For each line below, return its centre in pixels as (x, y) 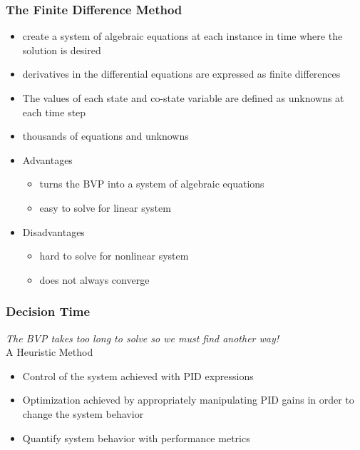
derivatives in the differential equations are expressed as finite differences (181, 74)
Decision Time (48, 311)
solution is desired (62, 50)
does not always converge (94, 279)
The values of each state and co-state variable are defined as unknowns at (183, 98)
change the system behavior (83, 413)
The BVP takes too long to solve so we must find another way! (143, 338)
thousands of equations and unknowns (106, 136)
